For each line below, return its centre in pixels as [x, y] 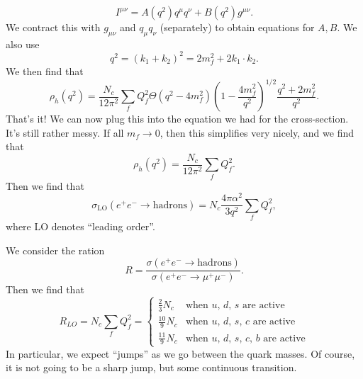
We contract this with [53, 27]
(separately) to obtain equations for [237, 27]
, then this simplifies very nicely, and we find [257, 132]
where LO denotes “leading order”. [80, 226]
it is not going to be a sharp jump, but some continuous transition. [151, 367]
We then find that [45, 71]
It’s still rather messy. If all [65, 132]
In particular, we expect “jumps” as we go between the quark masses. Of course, [180, 353]
